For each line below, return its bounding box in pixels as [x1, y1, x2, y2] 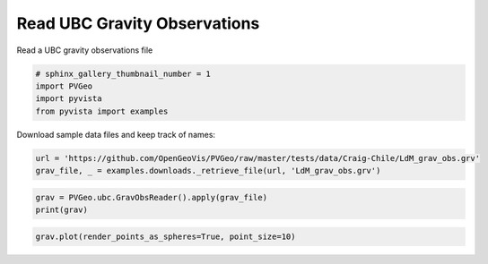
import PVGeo [35, 81, 93, 91]
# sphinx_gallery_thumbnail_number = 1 [35, 68, 211, 79]
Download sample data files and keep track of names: [16, 129, 215, 140]
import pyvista [35, 94, 102, 104]
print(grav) [35, 205, 89, 215]
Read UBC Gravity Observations [16, 13, 260, 33]
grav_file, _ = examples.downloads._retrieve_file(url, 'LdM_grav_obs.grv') [35, 166, 381, 176]
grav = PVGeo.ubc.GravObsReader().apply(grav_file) [35, 192, 268, 202]
